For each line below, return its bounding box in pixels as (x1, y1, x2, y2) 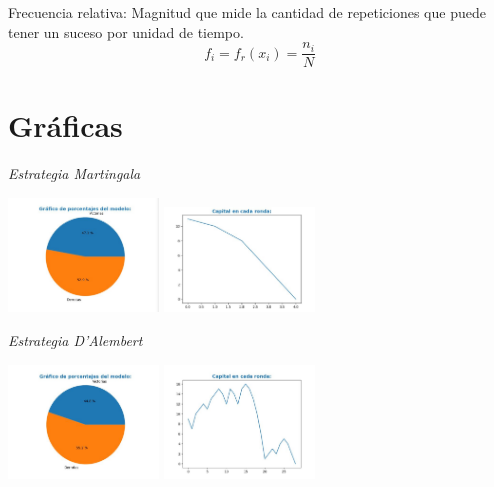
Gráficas (8, 105, 123, 146)
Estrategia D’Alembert (8, 330, 143, 351)
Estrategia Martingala (8, 163, 141, 184)
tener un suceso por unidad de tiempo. (8, 21, 244, 42)
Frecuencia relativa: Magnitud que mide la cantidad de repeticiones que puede (8, 2, 486, 22)
